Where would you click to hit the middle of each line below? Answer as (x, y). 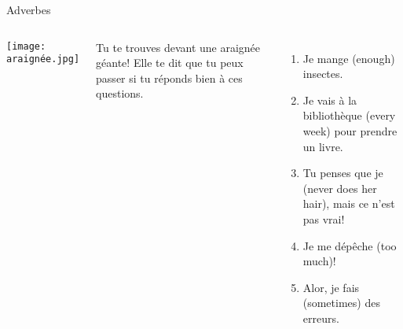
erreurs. (321, 318)
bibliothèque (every (349, 115)
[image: (26, 46)
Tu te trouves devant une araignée (178, 47)
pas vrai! (324, 218)
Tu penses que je (343, 173)
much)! (319, 261)
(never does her (340, 188)
